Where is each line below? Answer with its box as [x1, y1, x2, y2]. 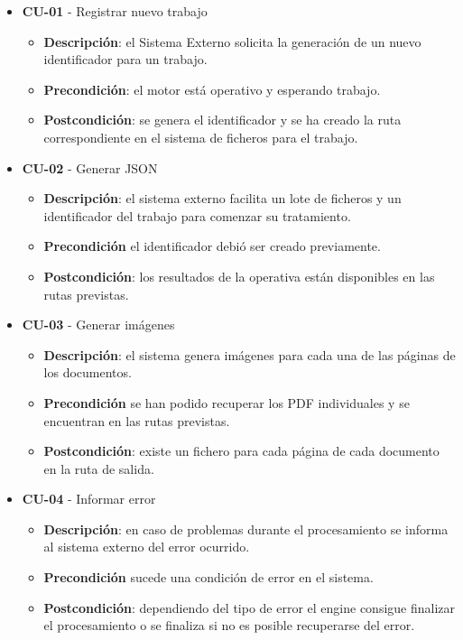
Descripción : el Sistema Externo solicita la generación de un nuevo [43, 32, 421, 51]
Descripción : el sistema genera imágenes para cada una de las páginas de [43, 345, 456, 364]
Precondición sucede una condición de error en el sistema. [43, 568, 374, 587]
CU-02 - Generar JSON [22, 158, 158, 177]
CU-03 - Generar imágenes [22, 315, 175, 334]
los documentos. [43, 363, 132, 382]
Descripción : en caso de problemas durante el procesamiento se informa [43, 519, 449, 538]
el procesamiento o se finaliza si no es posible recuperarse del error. [43, 616, 415, 635]
